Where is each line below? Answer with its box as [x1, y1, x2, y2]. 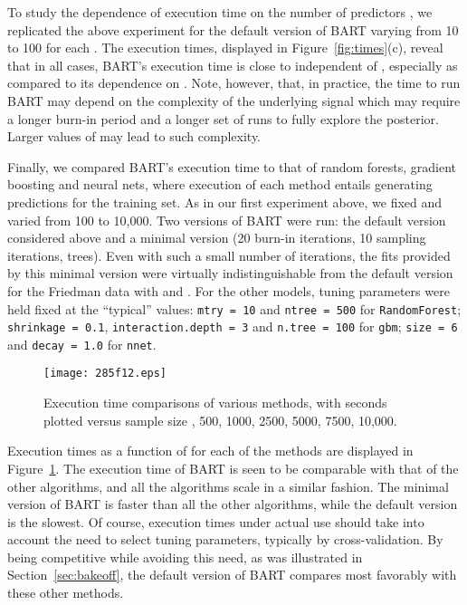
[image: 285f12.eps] [43, 367, 167, 380]
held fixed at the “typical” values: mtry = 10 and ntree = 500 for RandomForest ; [7, 299, 462, 318]
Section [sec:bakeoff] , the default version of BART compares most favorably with [7, 565, 457, 584]
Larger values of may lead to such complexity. [7, 127, 262, 146]
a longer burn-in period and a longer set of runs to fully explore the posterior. [7, 109, 439, 128]
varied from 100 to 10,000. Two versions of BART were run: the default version [7, 210, 446, 229]
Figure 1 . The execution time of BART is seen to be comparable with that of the [7, 458, 459, 477]
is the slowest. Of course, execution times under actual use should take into [7, 512, 424, 531]
